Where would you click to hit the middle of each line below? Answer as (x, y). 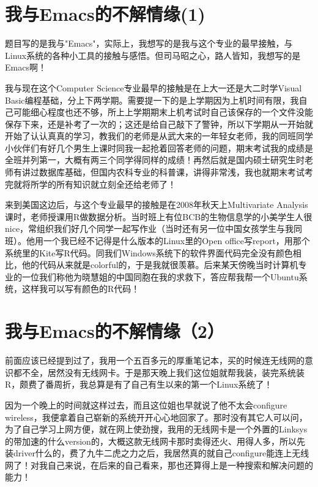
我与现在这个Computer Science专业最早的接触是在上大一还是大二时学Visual (153, 87)
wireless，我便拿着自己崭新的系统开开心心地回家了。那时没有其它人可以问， (156, 417)
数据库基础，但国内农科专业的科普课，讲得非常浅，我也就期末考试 (172, 172)
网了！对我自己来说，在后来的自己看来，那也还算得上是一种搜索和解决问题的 (159, 465)
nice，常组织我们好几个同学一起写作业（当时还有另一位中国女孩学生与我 (150, 228)
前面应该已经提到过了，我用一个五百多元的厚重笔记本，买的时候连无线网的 (155, 360)
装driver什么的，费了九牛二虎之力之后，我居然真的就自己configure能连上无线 (157, 453)
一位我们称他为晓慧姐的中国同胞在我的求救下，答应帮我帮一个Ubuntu (160, 276)
